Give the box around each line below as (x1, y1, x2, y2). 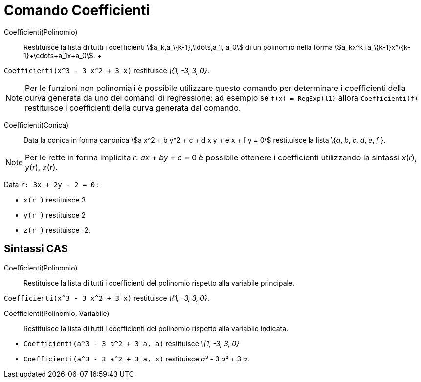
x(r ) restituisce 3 (23, 195, 86, 204)
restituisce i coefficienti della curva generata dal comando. (25, 102, 241, 112)
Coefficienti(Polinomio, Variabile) (4, 309, 110, 317)
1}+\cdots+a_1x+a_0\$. (23, 51, 95, 60)
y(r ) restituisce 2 (23, 210, 86, 219)
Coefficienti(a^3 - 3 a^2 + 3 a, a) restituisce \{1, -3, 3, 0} (23, 339, 240, 348)
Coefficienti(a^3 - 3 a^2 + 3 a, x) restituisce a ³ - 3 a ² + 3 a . (23, 354, 249, 363)
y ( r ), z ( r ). (25, 162, 58, 172)
